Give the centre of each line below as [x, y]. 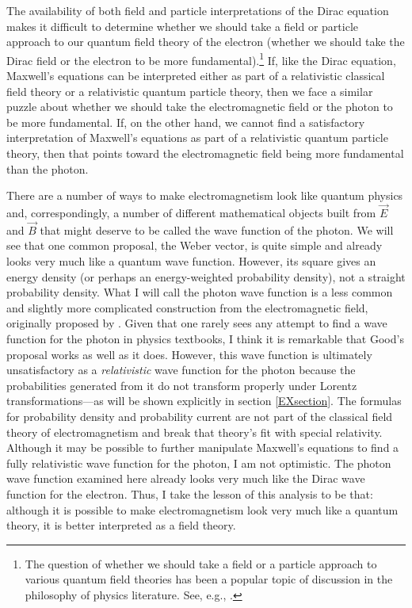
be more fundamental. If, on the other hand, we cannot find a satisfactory [186, 122]
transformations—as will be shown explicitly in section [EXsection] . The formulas [204, 401]
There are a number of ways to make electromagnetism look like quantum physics [205, 195]
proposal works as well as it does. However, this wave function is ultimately [189, 354]
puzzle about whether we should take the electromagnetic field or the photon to [200, 107]
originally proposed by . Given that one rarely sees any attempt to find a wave [197, 323]
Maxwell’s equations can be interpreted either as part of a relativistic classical [196, 76]
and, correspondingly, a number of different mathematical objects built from [191, 212]
